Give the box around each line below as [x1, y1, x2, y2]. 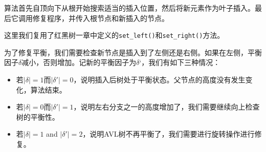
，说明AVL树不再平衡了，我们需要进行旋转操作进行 [82, 128, 255, 139]
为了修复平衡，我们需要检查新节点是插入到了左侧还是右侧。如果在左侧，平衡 [4, 47, 262, 57]
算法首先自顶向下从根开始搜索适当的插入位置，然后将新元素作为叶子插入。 [4, 3, 255, 13]
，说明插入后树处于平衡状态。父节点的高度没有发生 [73, 74, 246, 85]
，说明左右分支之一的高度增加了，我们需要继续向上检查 [73, 101, 260, 112]
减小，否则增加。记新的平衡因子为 [21, 57, 137, 68]
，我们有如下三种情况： [141, 57, 220, 68]
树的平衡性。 [16, 111, 59, 122]
